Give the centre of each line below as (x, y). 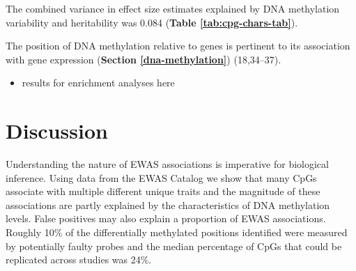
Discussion (57, 131)
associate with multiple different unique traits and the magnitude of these (163, 191)
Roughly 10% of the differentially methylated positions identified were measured (177, 232)
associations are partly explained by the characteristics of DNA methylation (168, 204)
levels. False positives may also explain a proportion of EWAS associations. (166, 218)
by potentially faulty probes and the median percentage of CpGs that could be (174, 246)
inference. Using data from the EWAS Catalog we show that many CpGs (161, 177)
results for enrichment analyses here (98, 83)
